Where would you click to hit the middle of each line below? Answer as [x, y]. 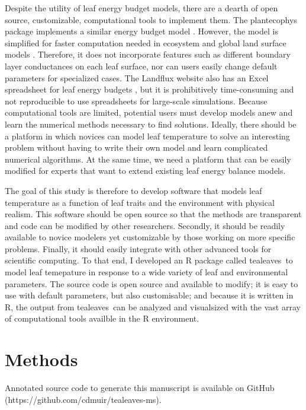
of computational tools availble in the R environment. [102, 318]
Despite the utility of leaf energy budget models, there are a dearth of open [141, 8]
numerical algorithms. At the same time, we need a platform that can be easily [148, 159]
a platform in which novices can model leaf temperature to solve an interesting [147, 136]
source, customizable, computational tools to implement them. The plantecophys [151, 19]
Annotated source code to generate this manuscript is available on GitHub [140, 388]
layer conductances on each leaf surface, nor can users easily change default [141, 66]
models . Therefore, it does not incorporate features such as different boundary [148, 54]
